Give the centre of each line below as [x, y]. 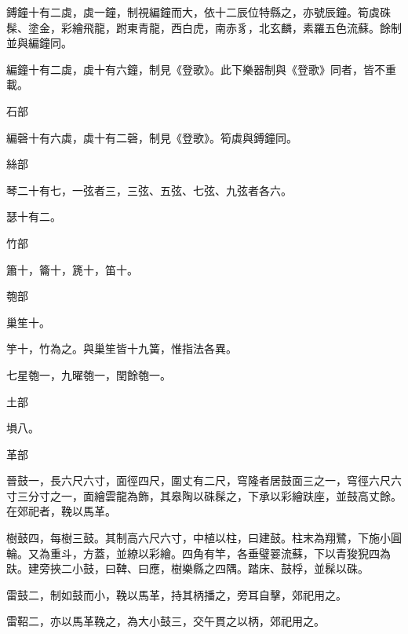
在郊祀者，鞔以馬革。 [61, 511]
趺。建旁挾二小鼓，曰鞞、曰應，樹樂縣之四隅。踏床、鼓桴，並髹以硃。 [188, 568]
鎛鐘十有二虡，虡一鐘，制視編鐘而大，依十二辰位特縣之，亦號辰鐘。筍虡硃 [199, 12]
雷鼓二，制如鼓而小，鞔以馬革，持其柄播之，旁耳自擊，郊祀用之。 [177, 594]
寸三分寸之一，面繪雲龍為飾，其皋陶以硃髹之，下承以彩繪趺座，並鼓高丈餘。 [204, 495]
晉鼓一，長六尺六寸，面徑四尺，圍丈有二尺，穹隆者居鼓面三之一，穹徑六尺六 [204, 480]
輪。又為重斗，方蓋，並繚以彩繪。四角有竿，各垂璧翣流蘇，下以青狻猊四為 [199, 553]
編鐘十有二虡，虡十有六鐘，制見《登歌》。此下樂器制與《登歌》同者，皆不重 [201, 69]
